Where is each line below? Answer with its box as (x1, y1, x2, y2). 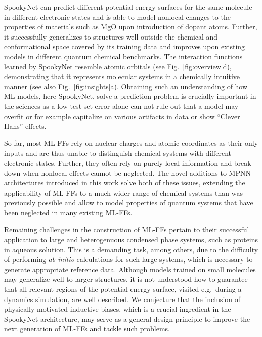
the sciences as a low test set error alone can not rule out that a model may (4, 100, 239, 111)
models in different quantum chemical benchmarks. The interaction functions (4, 51, 243, 61)
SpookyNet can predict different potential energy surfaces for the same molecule (4, 2, 252, 12)
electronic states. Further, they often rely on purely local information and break (4, 157, 251, 168)
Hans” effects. (4, 121, 47, 131)
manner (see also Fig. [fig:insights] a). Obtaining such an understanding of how (4, 81, 248, 91)
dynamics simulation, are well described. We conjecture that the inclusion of (4, 293, 241, 304)
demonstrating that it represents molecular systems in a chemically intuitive (4, 71, 240, 82)
